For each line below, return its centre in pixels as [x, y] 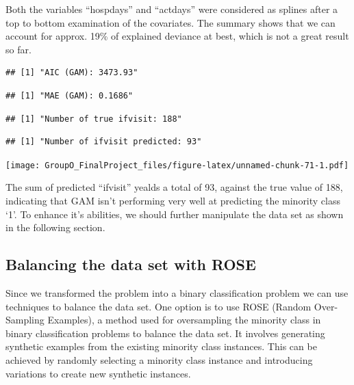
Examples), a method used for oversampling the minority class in [184, 320]
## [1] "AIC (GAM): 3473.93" [72, 73]
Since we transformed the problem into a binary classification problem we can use [177, 292]
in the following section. [55, 227]
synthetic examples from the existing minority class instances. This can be [161, 346]
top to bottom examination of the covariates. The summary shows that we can [170, 22]
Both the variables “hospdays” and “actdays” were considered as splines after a [172, 9]
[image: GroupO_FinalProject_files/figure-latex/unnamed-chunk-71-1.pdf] [177, 165]
